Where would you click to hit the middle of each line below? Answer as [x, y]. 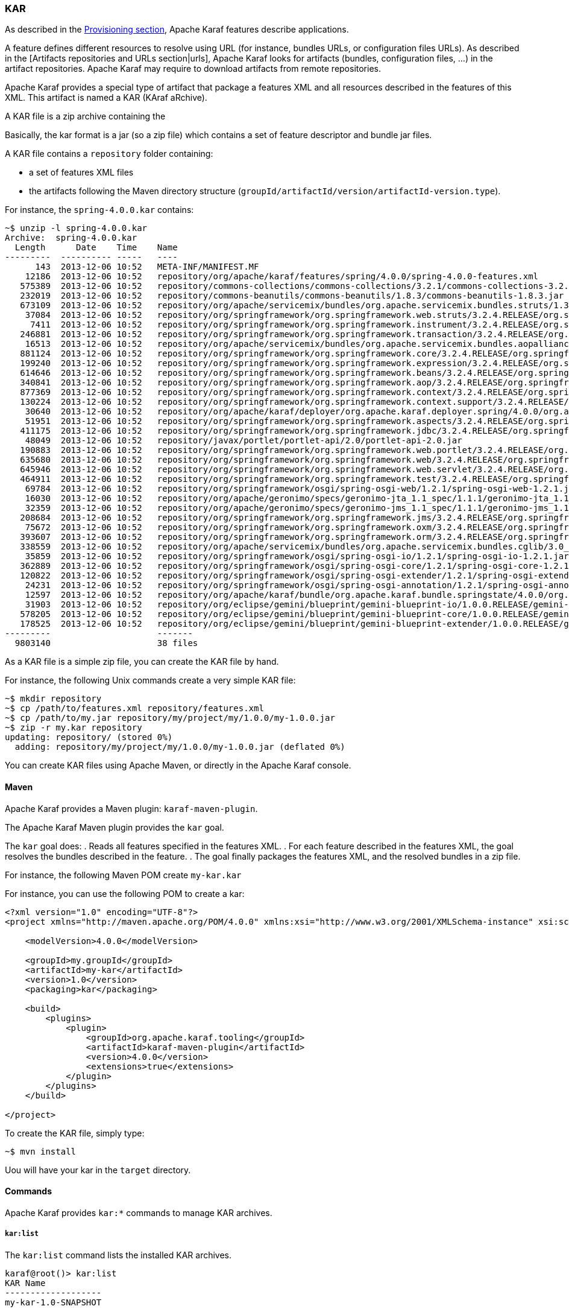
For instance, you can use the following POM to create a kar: [125, 893]
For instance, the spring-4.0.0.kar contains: [99, 210]
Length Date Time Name [96, 248]
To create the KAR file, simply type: [75, 1133]
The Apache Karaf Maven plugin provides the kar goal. [115, 827]
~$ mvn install [41, 1151]
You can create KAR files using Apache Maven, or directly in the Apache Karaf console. [178, 765]
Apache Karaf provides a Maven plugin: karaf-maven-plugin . [131, 808]
